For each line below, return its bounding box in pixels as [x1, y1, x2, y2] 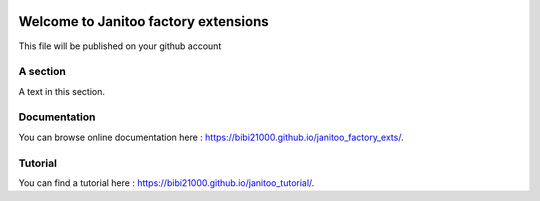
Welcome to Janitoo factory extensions [18, 13, 269, 30]
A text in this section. [18, 85, 105, 97]
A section [18, 65, 67, 79]
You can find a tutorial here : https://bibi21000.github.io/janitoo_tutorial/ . [18, 176, 315, 189]
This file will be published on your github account [18, 40, 222, 52]
